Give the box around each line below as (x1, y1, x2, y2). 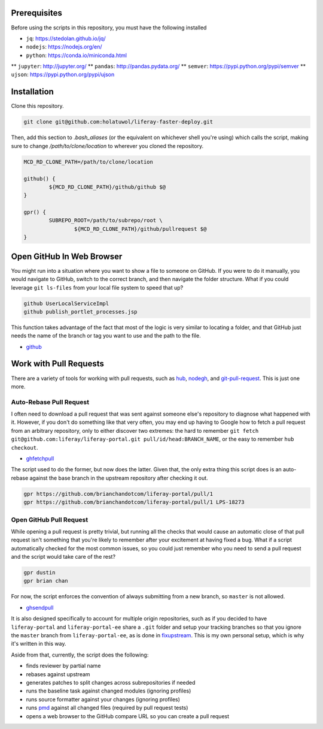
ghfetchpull (26, 455, 54, 462)
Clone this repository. (11, 103, 64, 110)
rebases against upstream (26, 670, 90, 677)
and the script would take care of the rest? (11, 553, 116, 561)
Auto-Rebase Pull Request (11, 397, 90, 406)
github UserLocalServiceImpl (23, 300, 109, 307)
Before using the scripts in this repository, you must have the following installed (11, 24, 207, 31)
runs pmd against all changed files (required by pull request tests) (26, 704, 188, 712)
